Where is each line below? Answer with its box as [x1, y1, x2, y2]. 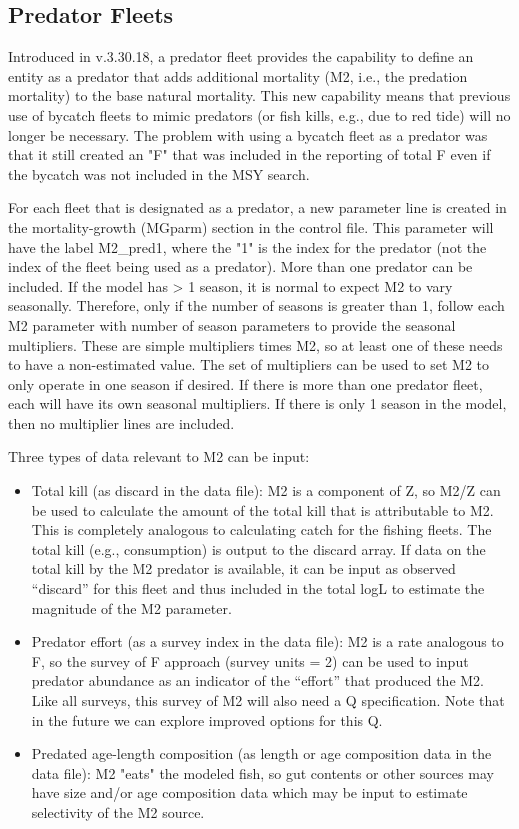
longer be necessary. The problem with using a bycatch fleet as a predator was [8, 124, 488, 145]
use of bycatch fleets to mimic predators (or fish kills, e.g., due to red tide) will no [8, 104, 511, 125]
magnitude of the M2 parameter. [31, 597, 232, 618]
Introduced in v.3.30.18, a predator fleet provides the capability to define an [8, 46, 474, 67]
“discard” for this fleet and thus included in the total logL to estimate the [31, 578, 485, 599]
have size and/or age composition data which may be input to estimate [31, 782, 468, 803]
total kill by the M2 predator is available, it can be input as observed [31, 558, 456, 579]
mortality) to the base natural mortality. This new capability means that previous [8, 85, 511, 106]
